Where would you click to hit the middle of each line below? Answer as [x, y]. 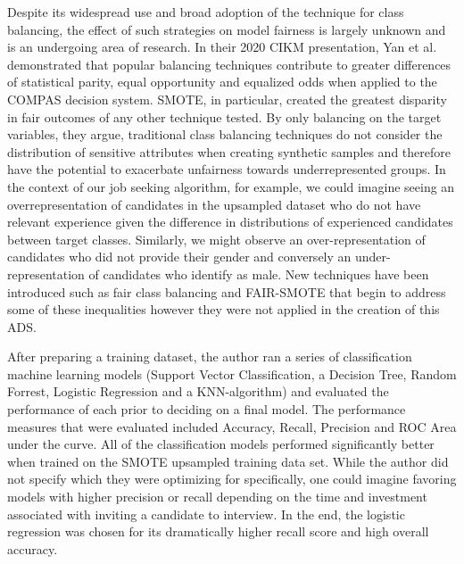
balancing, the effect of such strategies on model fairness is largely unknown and [227, 29]
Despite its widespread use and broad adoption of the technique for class [206, 12]
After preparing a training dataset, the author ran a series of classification [210, 357]
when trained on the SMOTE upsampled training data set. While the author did [228, 461]
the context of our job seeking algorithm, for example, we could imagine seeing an [231, 186]
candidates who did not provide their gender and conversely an [179, 257]
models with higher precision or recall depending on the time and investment [217, 497]
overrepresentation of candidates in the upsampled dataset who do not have [214, 204]
